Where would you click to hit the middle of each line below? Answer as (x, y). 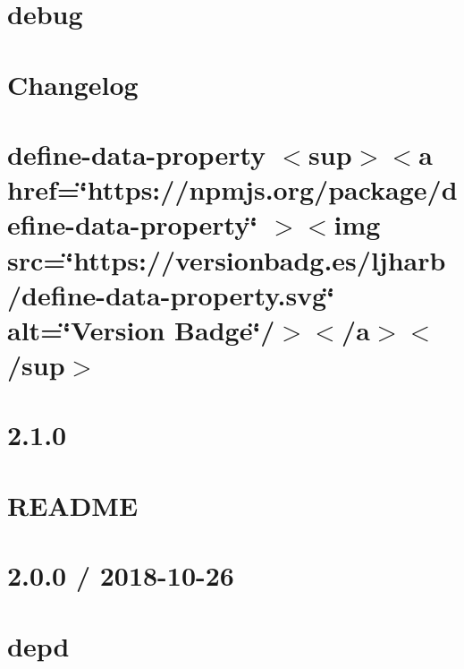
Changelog (73, 84)
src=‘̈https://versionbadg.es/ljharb (227, 259)
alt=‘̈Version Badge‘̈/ (141, 329)
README (73, 505)
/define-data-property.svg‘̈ (171, 294)
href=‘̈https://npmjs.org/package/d (232, 189)
